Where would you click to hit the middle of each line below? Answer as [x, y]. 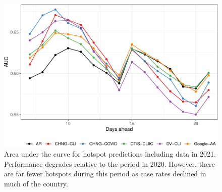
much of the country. [36, 183]
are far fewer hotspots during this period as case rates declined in [105, 174]
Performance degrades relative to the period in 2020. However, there [109, 163]
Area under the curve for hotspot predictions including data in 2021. [110, 153]
